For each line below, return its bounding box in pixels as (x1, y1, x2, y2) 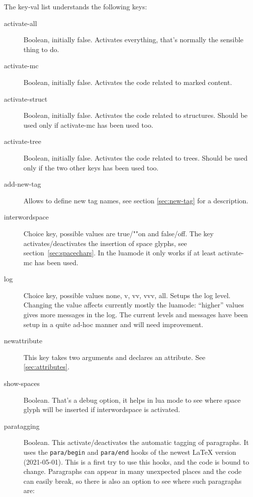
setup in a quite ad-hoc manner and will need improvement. (24, 319, 203, 329)
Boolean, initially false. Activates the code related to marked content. (24, 77, 232, 87)
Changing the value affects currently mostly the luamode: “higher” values (24, 300, 244, 310)
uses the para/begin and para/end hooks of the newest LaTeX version (24, 447, 236, 457)
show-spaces (4, 378, 40, 388)
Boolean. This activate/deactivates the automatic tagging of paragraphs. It (24, 437, 249, 447)
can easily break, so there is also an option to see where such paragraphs (24, 475, 242, 486)
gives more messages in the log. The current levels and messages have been (24, 309, 248, 320)
